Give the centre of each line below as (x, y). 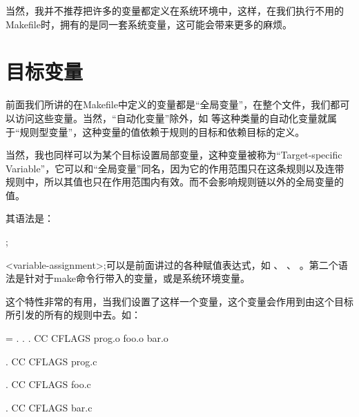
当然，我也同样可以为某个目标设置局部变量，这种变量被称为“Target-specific (174, 155)
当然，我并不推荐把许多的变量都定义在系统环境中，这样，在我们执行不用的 (175, 10)
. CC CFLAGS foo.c (48, 384)
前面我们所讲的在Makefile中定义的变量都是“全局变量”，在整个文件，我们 (168, 104)
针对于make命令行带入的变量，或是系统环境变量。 (137, 278)
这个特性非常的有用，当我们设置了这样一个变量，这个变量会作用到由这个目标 (179, 301)
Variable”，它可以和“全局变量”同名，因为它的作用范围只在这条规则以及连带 (175, 168)
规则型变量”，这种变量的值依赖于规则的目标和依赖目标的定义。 (162, 131)
